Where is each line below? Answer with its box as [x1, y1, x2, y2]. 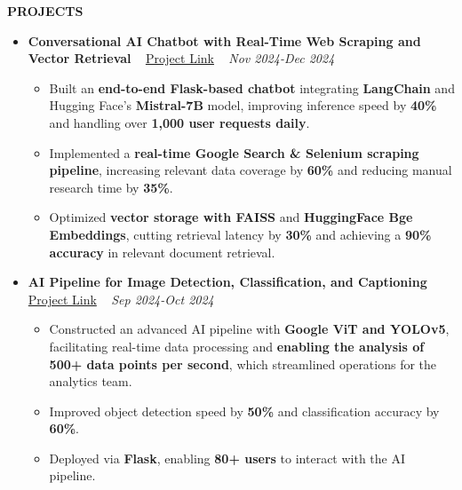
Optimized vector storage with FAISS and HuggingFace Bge [49, 208, 413, 226]
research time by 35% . [49, 178, 173, 196]
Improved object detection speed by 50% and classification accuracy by [49, 401, 440, 420]
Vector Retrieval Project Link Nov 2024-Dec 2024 [28, 49, 335, 67]
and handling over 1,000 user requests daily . [49, 113, 310, 131]
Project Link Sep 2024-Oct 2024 [28, 289, 214, 308]
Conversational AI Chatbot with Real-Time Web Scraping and [28, 31, 421, 50]
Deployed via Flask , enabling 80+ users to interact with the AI [49, 448, 406, 467]
